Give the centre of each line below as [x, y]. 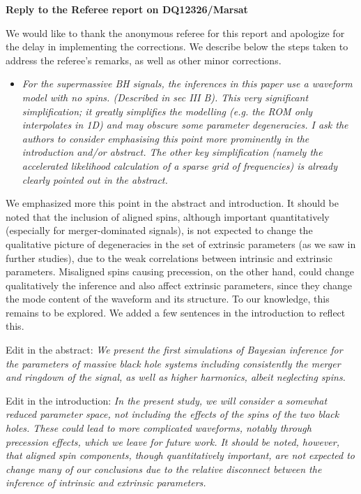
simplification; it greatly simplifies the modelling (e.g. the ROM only [167, 111]
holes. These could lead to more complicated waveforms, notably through [159, 428]
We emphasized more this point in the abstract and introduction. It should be [172, 203]
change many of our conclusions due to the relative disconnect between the [164, 468]
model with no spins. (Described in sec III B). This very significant [165, 97]
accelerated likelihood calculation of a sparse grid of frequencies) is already [179, 165]
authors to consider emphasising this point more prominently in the [166, 138]
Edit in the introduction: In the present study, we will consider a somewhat [167, 400]
